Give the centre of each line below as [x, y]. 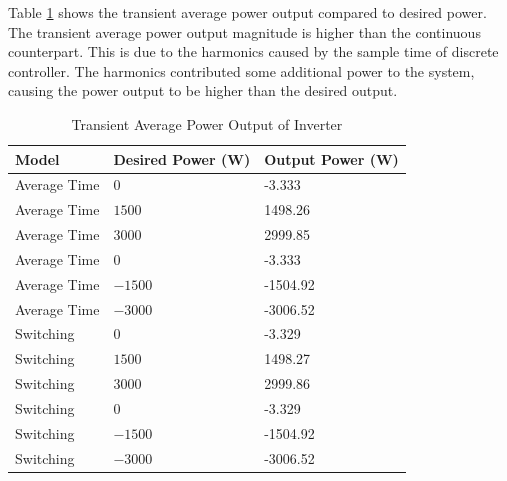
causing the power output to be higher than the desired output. [203, 90]
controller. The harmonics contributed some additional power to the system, [241, 70]
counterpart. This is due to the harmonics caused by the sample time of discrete [253, 51]
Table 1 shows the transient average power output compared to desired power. [247, 12]
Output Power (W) [331, 158]
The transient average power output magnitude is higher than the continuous [244, 31]
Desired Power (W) [182, 158]
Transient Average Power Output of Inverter [207, 123]
